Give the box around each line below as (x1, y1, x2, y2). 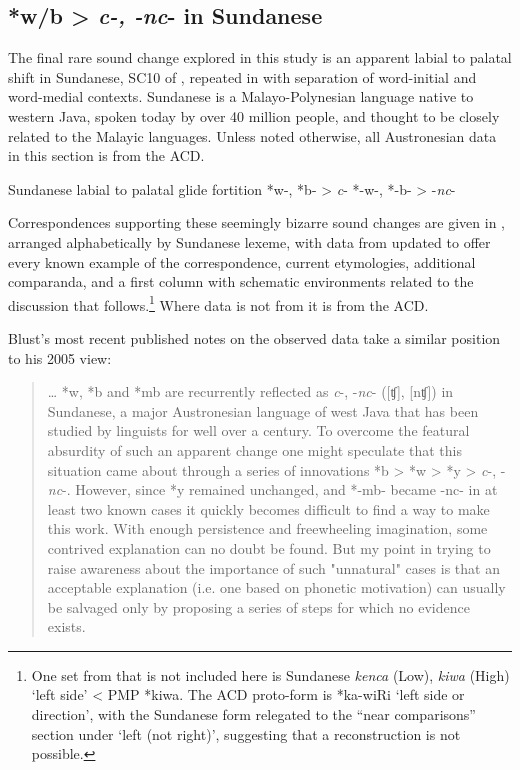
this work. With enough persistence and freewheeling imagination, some (47, 518, 488, 539)
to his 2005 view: (8, 347, 112, 368)
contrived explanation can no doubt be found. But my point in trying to (47, 537, 491, 558)
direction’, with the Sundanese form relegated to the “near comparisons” (31, 704, 476, 725)
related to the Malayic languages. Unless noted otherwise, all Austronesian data (8, 125, 497, 146)
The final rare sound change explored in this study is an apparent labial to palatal (8, 47, 512, 68)
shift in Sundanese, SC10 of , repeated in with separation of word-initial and (8, 66, 477, 87)
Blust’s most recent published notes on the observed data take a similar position (8, 327, 501, 348)
